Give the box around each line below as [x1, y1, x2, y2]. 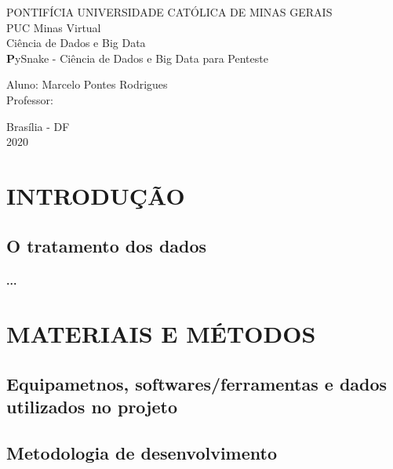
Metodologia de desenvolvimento [6, 441, 278, 465]
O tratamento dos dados [6, 233, 207, 257]
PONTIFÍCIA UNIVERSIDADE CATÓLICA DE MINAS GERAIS [6, 4, 333, 20]
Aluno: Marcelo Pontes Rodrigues [6, 76, 168, 93]
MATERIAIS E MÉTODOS [6, 318, 316, 350]
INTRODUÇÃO [6, 179, 185, 211]
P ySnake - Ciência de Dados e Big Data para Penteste [6, 49, 268, 66]
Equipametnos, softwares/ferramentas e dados [6, 371, 388, 395]
